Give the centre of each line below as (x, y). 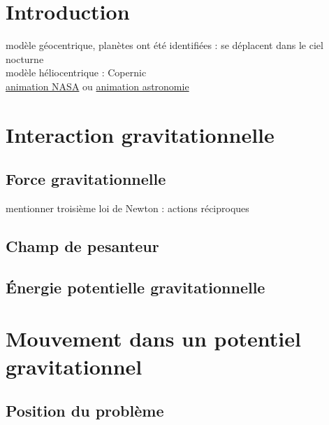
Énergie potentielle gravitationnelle (136, 287)
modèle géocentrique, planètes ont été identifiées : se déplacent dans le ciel (164, 45)
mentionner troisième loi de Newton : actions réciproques (127, 208)
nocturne (25, 58)
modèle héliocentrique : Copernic (76, 72)
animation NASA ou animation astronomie (97, 86)
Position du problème (85, 411)
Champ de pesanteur (82, 246)
